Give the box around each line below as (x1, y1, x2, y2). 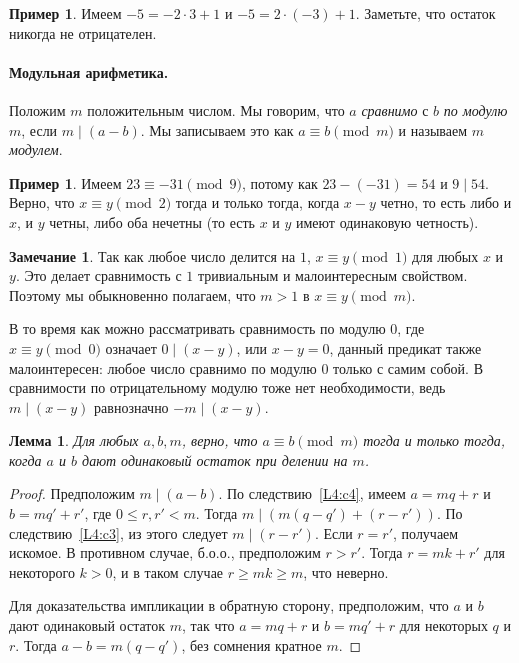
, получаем (393, 522, 459, 543)
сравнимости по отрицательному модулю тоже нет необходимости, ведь (9, 377, 446, 398)
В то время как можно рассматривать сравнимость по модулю (9, 318, 386, 339)
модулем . (9, 139, 63, 160)
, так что (181, 615, 235, 636)
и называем (398, 119, 468, 140)
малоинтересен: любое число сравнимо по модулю (9, 357, 317, 378)
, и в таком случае (112, 561, 224, 582)
